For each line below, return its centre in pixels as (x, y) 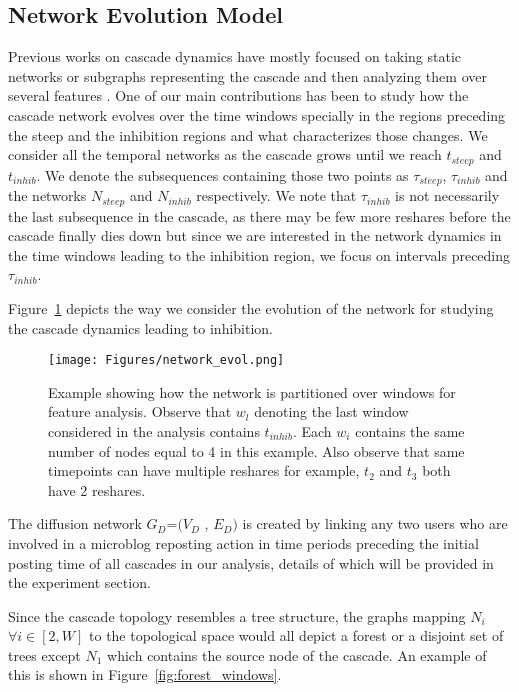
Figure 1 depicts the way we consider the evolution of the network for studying (251, 307)
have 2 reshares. (97, 489)
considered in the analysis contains (154, 430)
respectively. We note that (276, 195)
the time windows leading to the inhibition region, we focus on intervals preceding (259, 254)
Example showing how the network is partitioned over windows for (252, 391)
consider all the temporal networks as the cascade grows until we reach (225, 154)
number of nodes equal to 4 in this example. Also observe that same (256, 450)
